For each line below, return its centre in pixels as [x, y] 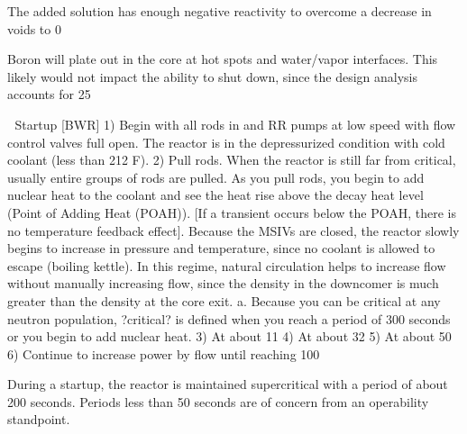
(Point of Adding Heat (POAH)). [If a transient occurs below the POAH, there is [232, 212]
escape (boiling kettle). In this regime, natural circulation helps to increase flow [227, 265]
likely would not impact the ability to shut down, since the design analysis [212, 76]
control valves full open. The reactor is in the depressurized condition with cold [226, 142]
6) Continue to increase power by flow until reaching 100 [164, 353]
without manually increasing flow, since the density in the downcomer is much [223, 283]
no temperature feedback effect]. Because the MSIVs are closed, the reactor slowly [233, 230]
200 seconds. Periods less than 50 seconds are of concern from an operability [218, 401]
